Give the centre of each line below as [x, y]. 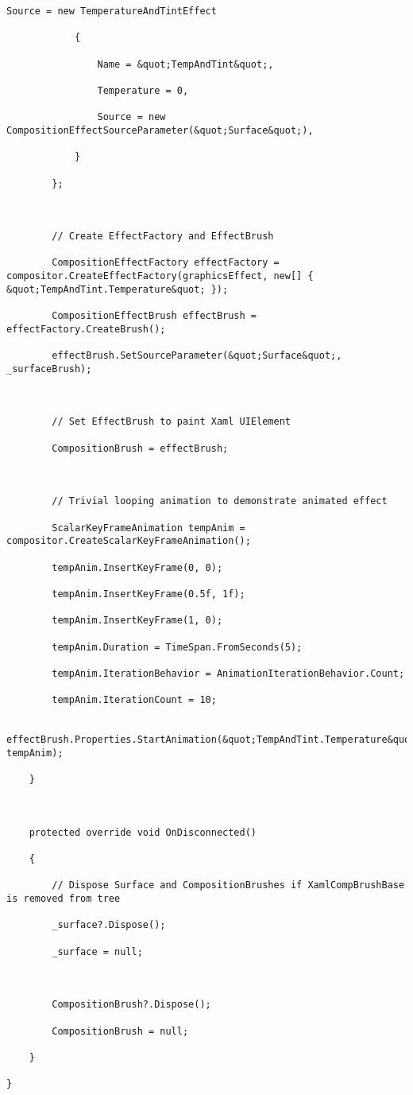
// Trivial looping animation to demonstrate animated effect [220, 501]
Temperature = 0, [143, 90]
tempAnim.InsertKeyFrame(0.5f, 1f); [149, 594]
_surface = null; [97, 951]
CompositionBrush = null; [120, 1031]
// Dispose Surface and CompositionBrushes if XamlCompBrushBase [228, 885]
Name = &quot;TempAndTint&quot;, [185, 64]
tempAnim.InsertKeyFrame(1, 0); [137, 621]
